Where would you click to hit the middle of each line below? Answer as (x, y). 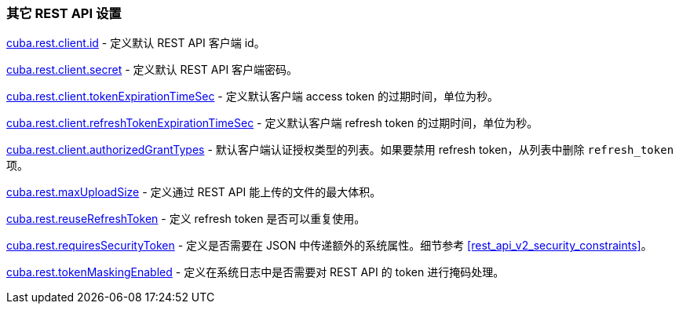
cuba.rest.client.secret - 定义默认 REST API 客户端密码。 (152, 70)
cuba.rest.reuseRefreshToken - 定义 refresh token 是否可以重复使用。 (186, 219)
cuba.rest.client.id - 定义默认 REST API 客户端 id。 (136, 43)
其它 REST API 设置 (64, 13)
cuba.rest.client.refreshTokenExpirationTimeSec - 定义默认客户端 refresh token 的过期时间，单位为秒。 (272, 123)
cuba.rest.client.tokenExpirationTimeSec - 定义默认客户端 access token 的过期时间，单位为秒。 (252, 97)
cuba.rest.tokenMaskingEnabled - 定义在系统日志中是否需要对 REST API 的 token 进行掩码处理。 (256, 272)
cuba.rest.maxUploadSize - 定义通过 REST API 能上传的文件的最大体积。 (194, 192)
